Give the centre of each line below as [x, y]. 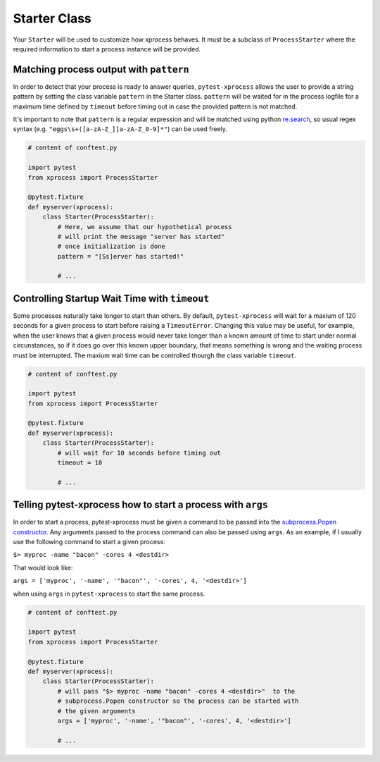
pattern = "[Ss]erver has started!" [121, 256]
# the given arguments [97, 711]
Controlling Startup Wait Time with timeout [111, 299]
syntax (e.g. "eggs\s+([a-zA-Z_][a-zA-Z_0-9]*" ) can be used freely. [120, 129]
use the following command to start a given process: [89, 542]
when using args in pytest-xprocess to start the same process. [109, 594]
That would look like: [43, 567]
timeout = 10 [80, 463]
